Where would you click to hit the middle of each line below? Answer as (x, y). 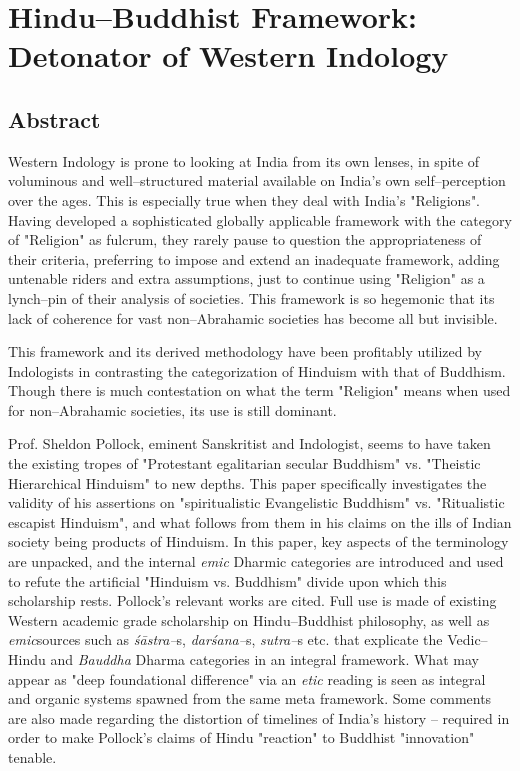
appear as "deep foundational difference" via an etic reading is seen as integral (247, 678)
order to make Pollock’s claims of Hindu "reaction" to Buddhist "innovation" (241, 737)
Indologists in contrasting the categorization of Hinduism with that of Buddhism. (257, 370)
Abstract (54, 118)
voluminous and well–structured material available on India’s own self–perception (257, 180)
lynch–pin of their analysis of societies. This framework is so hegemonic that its (251, 297)
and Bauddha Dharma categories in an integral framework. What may (264, 659)
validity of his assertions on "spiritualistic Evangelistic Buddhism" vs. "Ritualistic (256, 502)
